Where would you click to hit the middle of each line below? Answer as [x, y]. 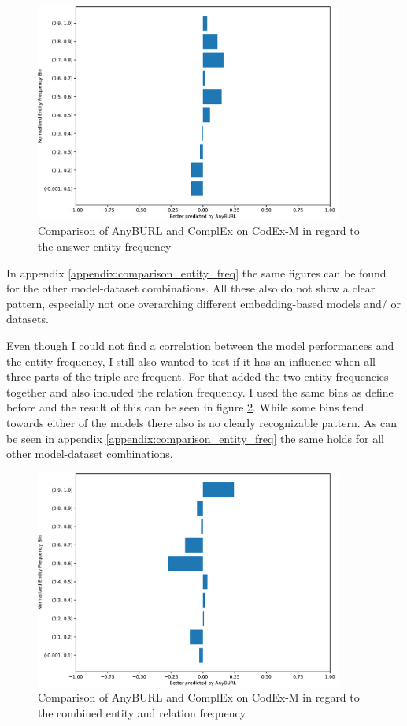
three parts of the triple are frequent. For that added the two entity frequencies [198, 376]
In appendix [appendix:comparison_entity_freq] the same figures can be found [196, 272]
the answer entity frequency [105, 246]
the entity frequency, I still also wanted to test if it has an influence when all [191, 361]
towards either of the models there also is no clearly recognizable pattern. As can [202, 422]
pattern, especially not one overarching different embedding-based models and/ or [203, 303]
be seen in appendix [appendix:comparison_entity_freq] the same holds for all [195, 438]
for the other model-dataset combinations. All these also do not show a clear [191, 288]
